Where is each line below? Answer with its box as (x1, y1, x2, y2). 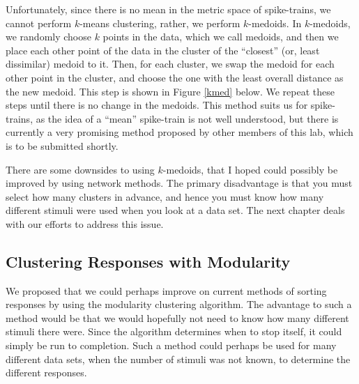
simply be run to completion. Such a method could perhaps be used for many (6, 338, 337, 353)
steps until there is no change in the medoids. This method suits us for (6, 98, 308, 112)
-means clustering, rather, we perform (79, 15, 240, 30)
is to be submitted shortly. (6, 138, 119, 153)
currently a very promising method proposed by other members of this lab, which (6, 125, 353, 139)
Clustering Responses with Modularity (6, 250, 291, 272)
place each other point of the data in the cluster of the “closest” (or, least (6, 43, 320, 57)
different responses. (6, 365, 87, 380)
